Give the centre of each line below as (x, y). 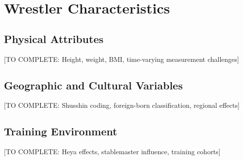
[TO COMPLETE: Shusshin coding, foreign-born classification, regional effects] (122, 105)
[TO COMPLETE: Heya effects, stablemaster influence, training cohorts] (112, 152)
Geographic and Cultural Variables (93, 85)
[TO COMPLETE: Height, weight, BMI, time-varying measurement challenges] (121, 59)
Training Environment (61, 131)
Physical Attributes (54, 38)
